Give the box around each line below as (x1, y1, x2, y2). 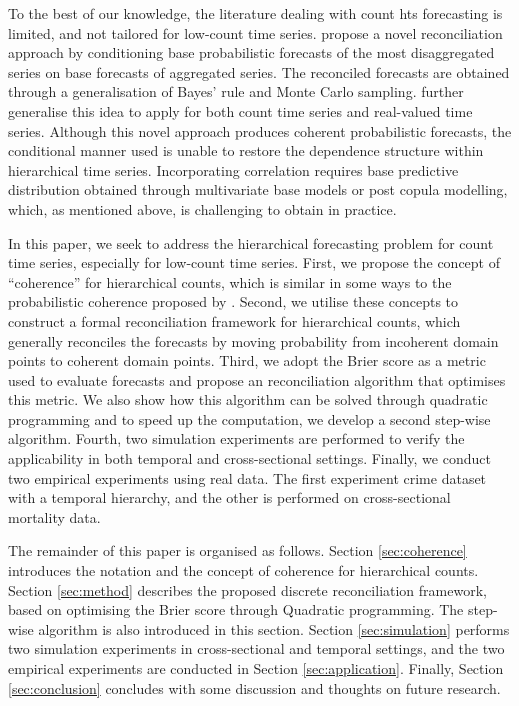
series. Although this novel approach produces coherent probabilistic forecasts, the (8, 120, 512, 141)
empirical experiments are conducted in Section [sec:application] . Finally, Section (8, 658, 504, 678)
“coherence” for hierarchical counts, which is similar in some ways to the (8, 271, 452, 292)
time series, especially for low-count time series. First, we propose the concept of (8, 252, 501, 273)
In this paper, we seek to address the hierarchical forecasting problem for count (8, 232, 494, 253)
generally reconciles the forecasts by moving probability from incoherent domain (8, 330, 499, 351)
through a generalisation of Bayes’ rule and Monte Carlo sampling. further (8, 81, 464, 102)
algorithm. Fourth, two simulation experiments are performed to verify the (8, 428, 465, 449)
